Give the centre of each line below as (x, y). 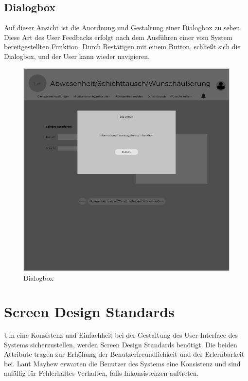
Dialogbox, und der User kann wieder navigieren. (77, 56)
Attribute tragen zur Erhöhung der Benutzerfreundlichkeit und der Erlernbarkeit (124, 354)
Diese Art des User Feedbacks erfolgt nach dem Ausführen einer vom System (118, 37)
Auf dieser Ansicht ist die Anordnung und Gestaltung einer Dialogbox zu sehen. (123, 28)
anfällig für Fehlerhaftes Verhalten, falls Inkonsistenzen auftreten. (101, 373)
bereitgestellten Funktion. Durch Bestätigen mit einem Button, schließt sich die (122, 47)
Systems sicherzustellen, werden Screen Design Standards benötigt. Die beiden (121, 344)
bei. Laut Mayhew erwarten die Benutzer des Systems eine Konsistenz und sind (122, 363)
